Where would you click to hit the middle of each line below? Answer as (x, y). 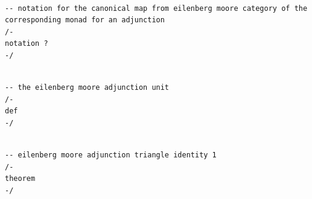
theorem (20, 179)
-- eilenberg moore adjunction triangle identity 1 (111, 155)
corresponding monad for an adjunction (85, 20)
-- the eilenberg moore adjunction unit (87, 88)
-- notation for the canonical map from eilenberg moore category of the (156, 8)
